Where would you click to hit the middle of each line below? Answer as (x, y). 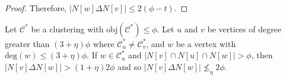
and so (130, 66)
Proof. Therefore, (36, 8)
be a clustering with (67, 29)
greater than (27, 43)
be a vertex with (206, 43)
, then (262, 55)
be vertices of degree (244, 29)
